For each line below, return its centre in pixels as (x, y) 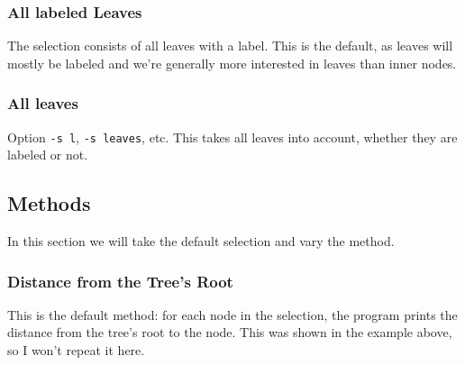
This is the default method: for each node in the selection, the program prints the (232, 314)
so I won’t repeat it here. (76, 350)
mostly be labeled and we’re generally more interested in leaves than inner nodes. (232, 63)
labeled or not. (48, 155)
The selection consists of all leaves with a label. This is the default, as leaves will (230, 46)
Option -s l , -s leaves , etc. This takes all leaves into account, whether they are (232, 137)
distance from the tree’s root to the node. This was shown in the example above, (230, 332)
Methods (49, 203)
